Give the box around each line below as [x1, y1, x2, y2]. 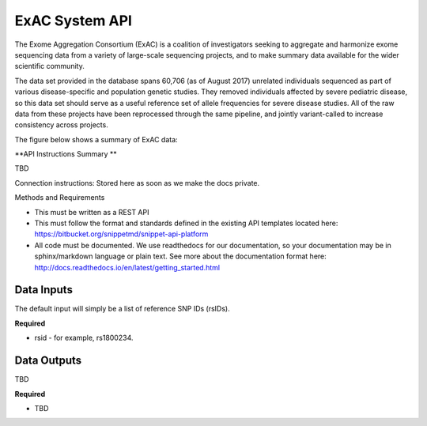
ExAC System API [14, 12, 132, 29]
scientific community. [14, 62, 85, 71]
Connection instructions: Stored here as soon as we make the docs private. [14, 178, 260, 187]
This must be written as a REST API [34, 207, 149, 217]
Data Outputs [14, 354, 82, 368]
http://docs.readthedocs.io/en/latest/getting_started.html [34, 262, 221, 272]
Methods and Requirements [14, 193, 105, 202]
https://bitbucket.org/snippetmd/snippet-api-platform [34, 229, 209, 239]
